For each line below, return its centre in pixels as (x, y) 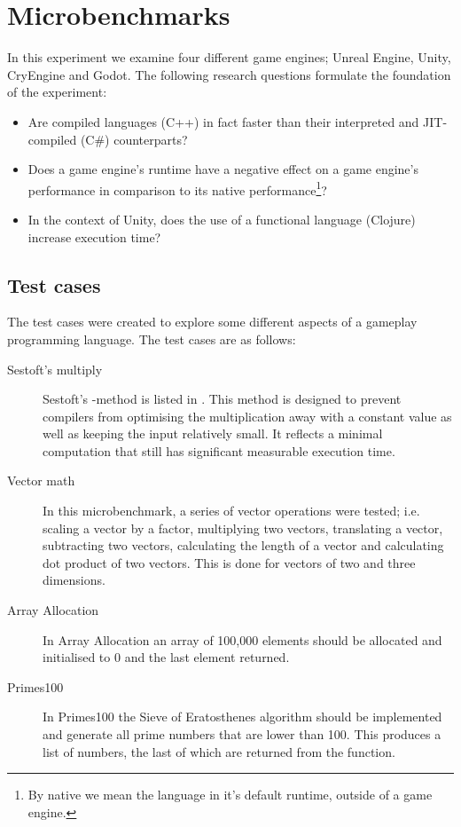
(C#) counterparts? (134, 139)
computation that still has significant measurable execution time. (219, 450)
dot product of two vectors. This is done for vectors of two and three (229, 562)
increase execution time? (94, 236)
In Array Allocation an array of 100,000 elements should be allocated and (242, 639)
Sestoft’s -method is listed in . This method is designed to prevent (222, 399)
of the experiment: (57, 92)
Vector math (41, 480)
